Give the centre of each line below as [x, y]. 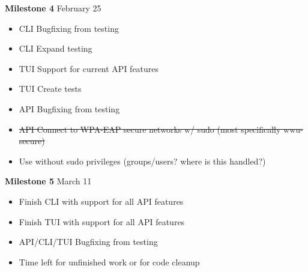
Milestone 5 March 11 [48, 181]
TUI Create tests [50, 89]
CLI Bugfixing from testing [69, 28]
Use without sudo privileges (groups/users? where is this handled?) [142, 161]
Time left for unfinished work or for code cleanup [109, 261]
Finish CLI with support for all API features [101, 201]
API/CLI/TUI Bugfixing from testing [88, 242]
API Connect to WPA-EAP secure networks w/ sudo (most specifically [150, 129]
